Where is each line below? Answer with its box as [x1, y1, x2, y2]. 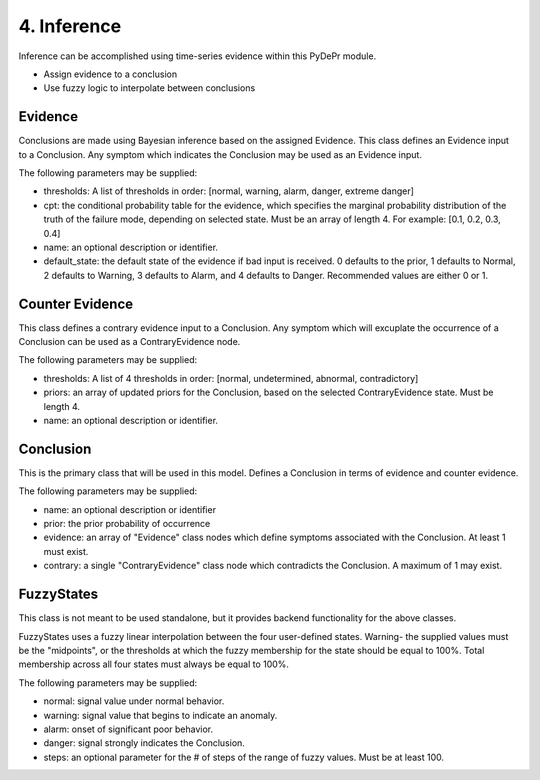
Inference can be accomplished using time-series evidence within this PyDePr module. [18, 50, 377, 62]
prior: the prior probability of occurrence [43, 518, 211, 530]
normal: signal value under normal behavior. [43, 695, 225, 707]
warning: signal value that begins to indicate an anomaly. [43, 709, 278, 721]
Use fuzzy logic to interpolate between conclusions [43, 82, 256, 94]
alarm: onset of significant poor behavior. [43, 723, 214, 735]
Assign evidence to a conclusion [43, 68, 178, 80]
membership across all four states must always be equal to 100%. [18, 658, 290, 670]
